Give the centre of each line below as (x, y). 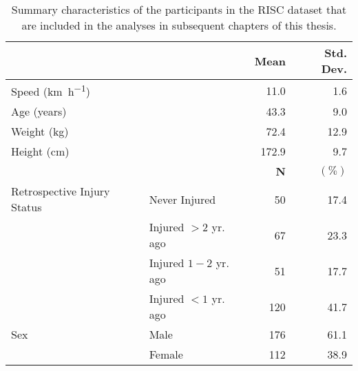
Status (27, 207)
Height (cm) (40, 151)
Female (166, 354)
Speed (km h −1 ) (51, 91)
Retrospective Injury (61, 191)
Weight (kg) (40, 131)
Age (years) (39, 112)
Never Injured (182, 199)
